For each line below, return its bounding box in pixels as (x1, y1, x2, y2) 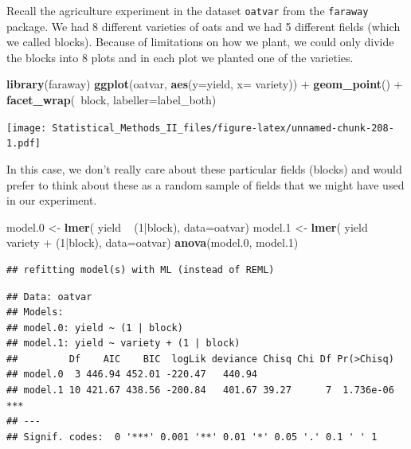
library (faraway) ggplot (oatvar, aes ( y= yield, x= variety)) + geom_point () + (6, 76, 403, 92)
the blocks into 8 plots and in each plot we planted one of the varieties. (6, 49, 354, 65)
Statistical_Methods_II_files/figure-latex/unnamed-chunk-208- (52, 122, 394, 134)
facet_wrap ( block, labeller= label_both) (6, 92, 217, 108)
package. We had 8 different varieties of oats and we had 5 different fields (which (6, 18, 401, 34)
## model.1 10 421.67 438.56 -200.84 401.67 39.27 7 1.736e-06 (6, 385, 394, 396)
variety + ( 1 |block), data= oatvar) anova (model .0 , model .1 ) (6, 234, 299, 251)
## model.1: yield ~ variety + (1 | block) (6, 338, 241, 349)
